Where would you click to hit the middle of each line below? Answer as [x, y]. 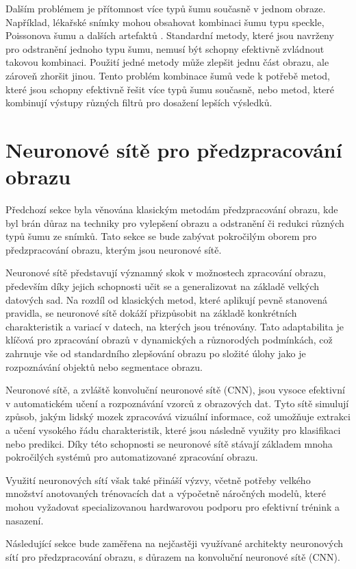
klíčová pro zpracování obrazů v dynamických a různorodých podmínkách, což [169, 340]
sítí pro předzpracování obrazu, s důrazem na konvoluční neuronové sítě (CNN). [173, 556]
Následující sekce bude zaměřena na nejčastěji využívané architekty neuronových [175, 543]
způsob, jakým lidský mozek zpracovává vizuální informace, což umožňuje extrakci [178, 416]
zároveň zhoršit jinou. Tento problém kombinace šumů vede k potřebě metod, [168, 75]
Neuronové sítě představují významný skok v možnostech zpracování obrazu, [166, 273]
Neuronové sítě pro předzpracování [174, 149]
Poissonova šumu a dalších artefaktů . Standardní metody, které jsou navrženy [170, 35]
